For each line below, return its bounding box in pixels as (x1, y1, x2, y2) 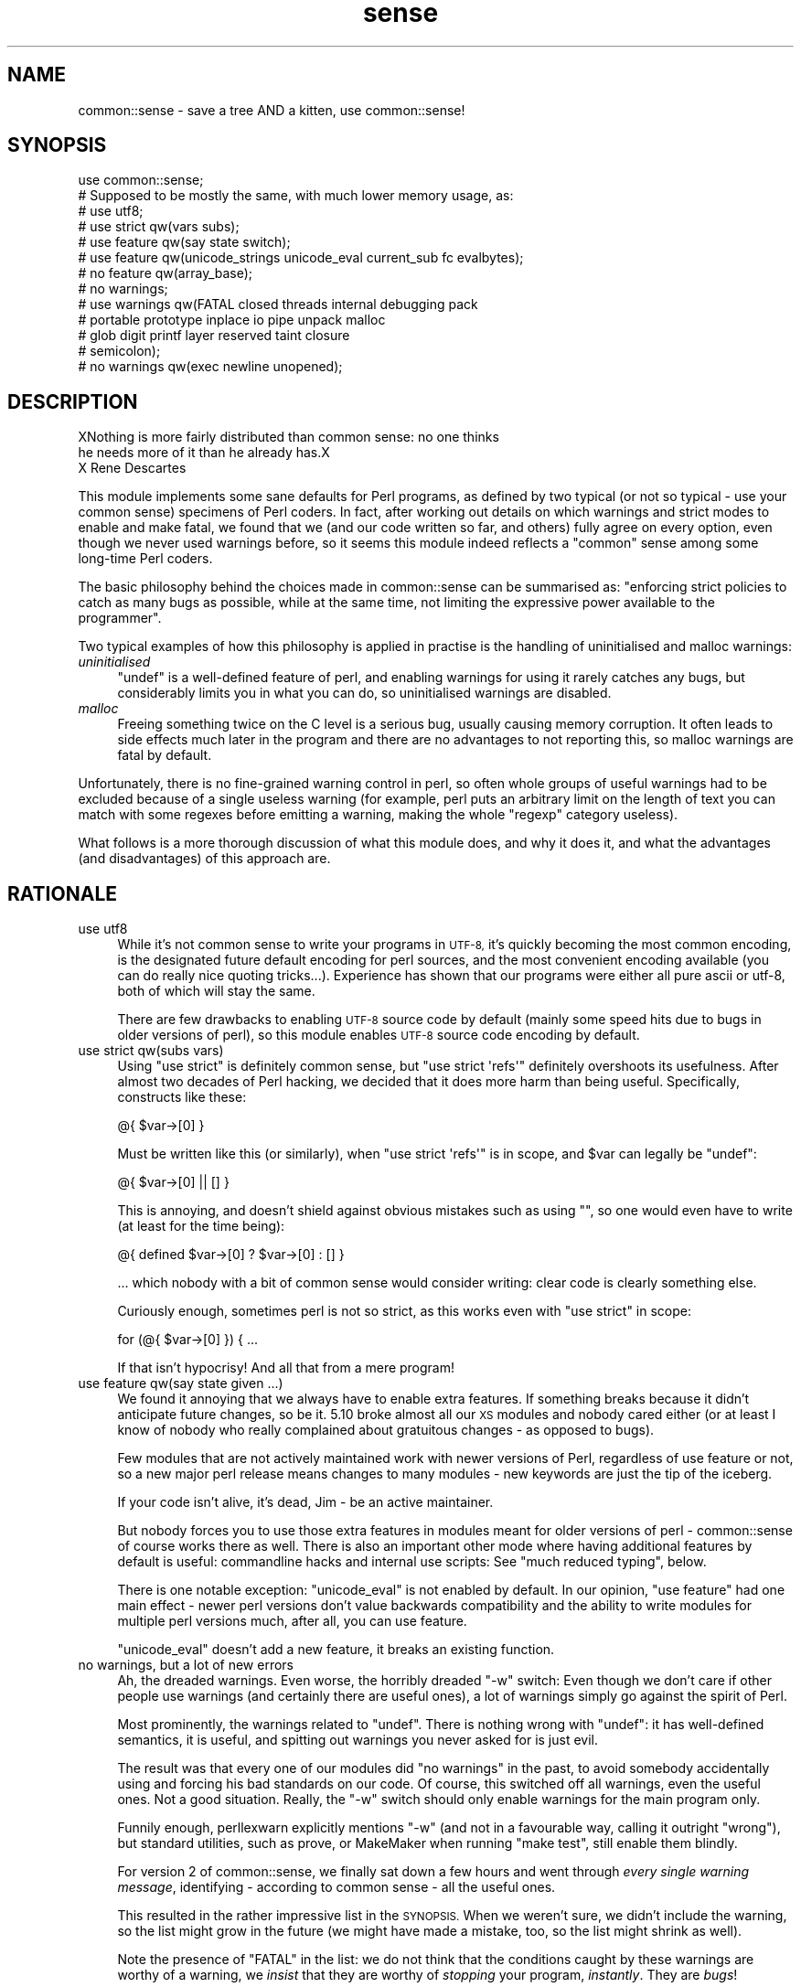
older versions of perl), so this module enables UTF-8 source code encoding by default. (117, 1027, 640, 1043)
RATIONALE (7, 881, 118, 905)
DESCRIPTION (7, 390, 138, 413)
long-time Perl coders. (78, 550, 213, 567)
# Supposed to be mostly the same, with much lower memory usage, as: (78, 187, 514, 204)
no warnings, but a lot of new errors (78, 1657, 294, 1673)
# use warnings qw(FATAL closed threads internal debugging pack (78, 296, 478, 313)
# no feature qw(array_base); (78, 265, 253, 282)
